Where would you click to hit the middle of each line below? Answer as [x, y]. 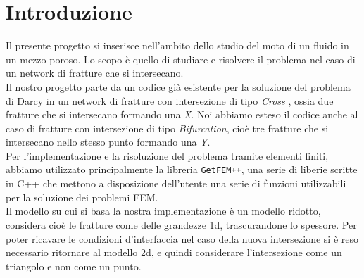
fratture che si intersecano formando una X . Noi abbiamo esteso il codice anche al [182, 114]
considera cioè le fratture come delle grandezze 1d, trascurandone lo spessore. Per [181, 224]
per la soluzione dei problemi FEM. [82, 197]
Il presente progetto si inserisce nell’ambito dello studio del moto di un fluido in [177, 45]
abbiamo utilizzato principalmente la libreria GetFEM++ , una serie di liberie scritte [182, 169]
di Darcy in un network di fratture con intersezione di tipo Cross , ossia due [170, 100]
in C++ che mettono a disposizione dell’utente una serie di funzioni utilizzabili [176, 183]
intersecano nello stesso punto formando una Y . [108, 142]
